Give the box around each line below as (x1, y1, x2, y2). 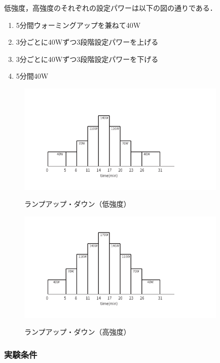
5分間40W (16, 71, 49, 81)
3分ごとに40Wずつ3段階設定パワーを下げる (16, 53, 159, 64)
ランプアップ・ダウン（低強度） (24, 199, 131, 209)
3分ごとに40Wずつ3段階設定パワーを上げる (16, 37, 159, 47)
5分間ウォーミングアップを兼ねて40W (16, 19, 141, 30)
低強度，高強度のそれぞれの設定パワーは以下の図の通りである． (4, 3, 217, 13)
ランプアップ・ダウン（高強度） (24, 326, 131, 337)
